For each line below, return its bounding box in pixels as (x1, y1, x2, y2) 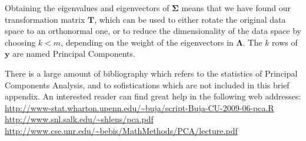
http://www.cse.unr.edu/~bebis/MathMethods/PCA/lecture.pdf (5, 124, 238, 136)
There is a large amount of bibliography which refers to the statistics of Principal (5, 67, 298, 79)
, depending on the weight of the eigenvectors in (61, 36, 234, 48)
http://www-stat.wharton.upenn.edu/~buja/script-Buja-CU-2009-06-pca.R (5, 101, 274, 114)
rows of (272, 36, 298, 48)
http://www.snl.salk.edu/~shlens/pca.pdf (5, 113, 154, 125)
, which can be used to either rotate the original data (94, 13, 286, 25)
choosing (5, 36, 36, 48)
